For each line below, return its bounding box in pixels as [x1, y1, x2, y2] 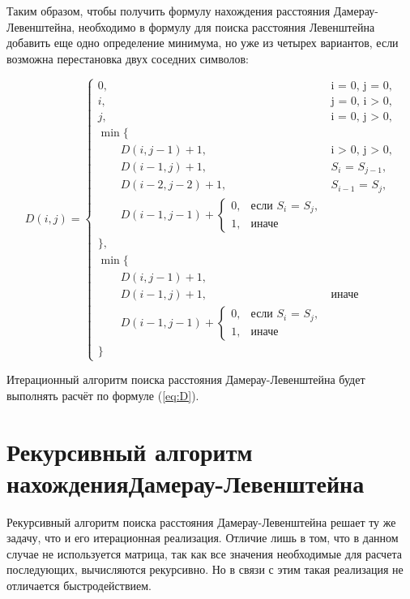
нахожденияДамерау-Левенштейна [6, 466, 365, 499]
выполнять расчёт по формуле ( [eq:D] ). [6, 386, 199, 403]
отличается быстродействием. [6, 577, 152, 594]
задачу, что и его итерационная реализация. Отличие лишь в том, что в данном [6, 529, 399, 546]
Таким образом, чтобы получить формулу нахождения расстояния [6, 2, 331, 19]
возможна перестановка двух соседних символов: [6, 50, 249, 67]
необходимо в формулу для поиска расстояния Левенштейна [78, 18, 375, 35]
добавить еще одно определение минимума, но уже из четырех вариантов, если [6, 34, 399, 51]
